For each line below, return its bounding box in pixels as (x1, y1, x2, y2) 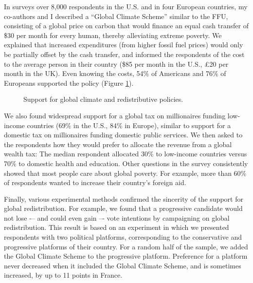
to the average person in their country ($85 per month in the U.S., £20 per (4, 58, 229, 69)
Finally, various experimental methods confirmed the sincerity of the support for (4, 193, 243, 204)
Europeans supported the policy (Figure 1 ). (4, 77, 134, 88)
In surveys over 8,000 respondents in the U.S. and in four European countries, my (4, 1, 248, 11)
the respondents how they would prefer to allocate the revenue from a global (4, 139, 232, 149)
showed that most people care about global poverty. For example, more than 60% (4, 168, 247, 178)
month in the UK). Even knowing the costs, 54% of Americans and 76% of (4, 68, 226, 78)
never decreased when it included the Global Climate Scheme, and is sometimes (4, 260, 241, 270)
